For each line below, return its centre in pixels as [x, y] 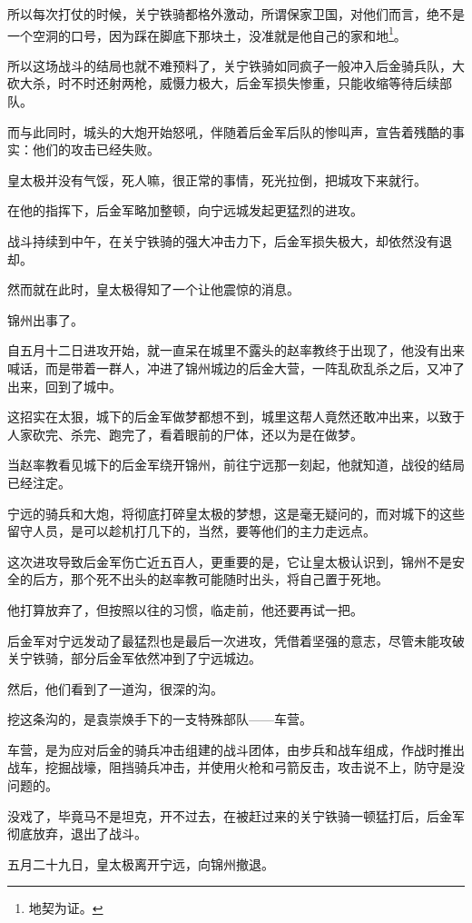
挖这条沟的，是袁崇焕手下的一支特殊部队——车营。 [160, 719]
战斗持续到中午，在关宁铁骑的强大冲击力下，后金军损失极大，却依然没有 [223, 241]
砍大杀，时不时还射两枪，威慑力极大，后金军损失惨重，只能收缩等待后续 [223, 83]
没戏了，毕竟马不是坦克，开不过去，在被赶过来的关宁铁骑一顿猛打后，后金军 [236, 815]
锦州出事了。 [45, 319]
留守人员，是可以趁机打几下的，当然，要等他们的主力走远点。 [192, 531]
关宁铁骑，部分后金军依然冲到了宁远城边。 [134, 658]
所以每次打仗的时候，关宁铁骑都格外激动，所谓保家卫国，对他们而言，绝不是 [236, 14]
